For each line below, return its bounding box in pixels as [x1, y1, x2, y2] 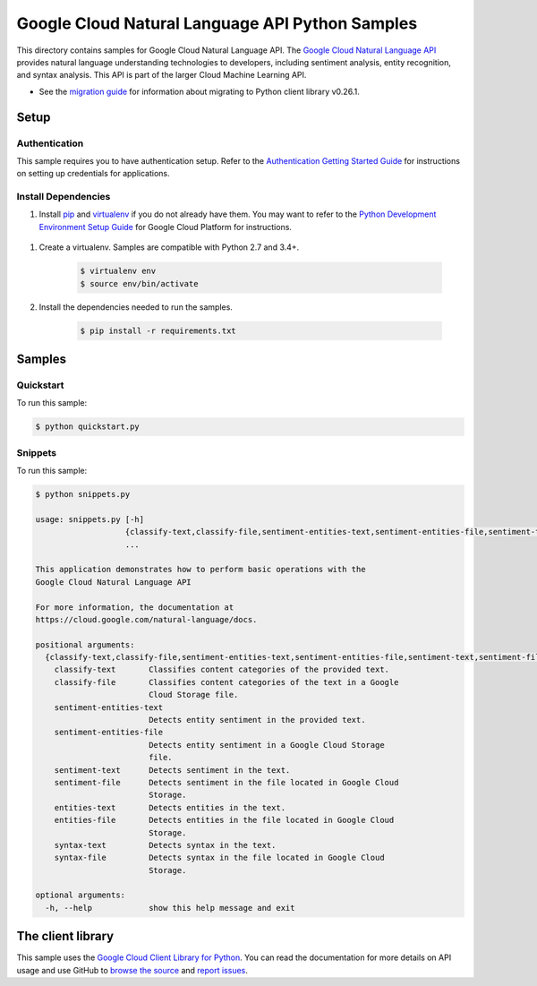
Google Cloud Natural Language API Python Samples [16, 13, 418, 33]
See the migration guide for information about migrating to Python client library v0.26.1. [38, 86, 360, 97]
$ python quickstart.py [35, 422, 141, 432]
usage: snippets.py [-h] [35, 514, 145, 524]
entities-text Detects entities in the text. [54, 802, 286, 812]
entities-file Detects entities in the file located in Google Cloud [54, 815, 395, 826]
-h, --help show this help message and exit [45, 903, 295, 913]
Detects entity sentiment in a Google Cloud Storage [148, 740, 385, 750]
